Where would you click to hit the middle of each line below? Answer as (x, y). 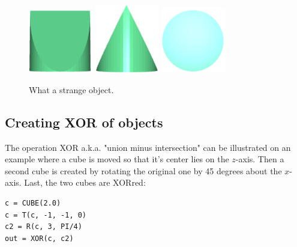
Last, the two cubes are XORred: (85, 182)
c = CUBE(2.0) (33, 203)
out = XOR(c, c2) (39, 238)
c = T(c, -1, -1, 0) (46, 215)
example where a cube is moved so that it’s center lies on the (117, 159)
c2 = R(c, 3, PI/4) (43, 227)
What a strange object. (71, 89)
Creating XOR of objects (84, 122)
